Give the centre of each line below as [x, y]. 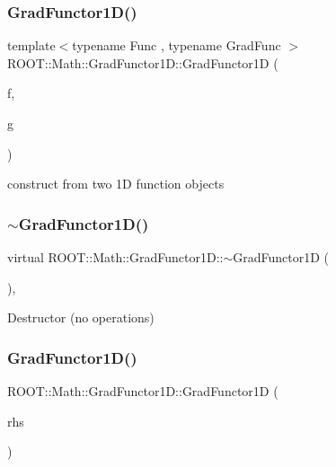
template [31, 45]
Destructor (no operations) [81, 317]
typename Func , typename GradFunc [177, 45]
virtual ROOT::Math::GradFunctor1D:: [115, 257]
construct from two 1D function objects [116, 184]
